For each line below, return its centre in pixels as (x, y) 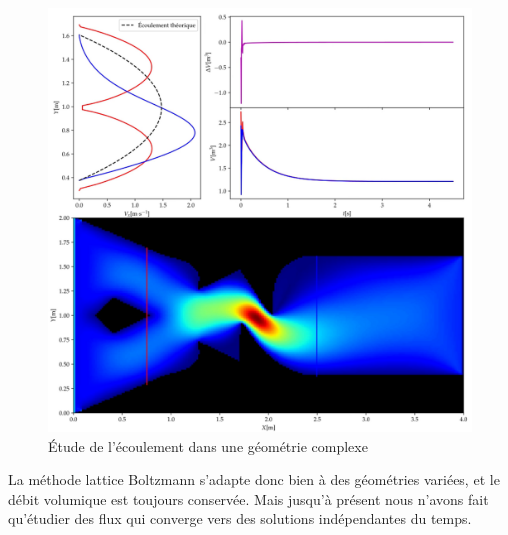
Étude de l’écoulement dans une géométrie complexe (208, 445)
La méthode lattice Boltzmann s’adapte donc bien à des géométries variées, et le (254, 479)
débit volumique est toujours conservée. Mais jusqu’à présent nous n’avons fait (248, 498)
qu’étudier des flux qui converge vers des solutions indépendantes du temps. (240, 518)
